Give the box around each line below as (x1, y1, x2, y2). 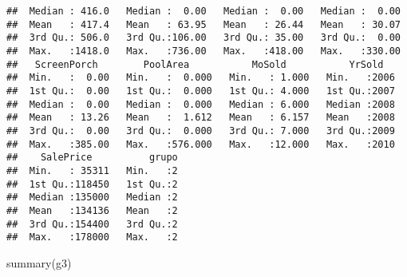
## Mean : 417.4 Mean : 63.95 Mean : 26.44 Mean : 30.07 (6, 18, 401, 30)
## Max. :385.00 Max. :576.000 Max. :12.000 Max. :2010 (6, 138, 395, 150)
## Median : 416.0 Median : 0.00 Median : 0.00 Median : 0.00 (6, 6, 401, 17)
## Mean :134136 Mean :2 (6, 204, 178, 216)
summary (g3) (6, 254, 72, 271)
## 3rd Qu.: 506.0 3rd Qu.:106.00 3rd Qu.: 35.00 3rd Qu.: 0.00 (6, 32, 401, 44)
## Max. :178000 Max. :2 (6, 231, 178, 243)
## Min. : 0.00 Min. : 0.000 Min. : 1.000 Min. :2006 (6, 72, 395, 84)
